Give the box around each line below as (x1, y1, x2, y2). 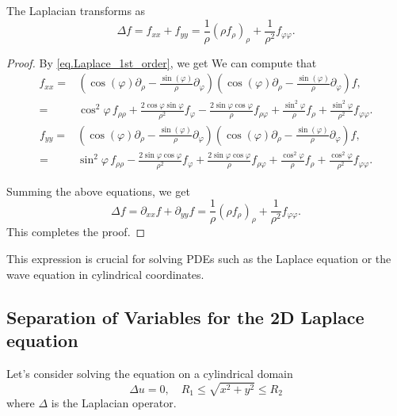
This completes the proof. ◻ (6, 223, 146, 240)
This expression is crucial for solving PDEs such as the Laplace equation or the (6, 250, 391, 267)
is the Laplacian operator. (51, 395, 177, 411)
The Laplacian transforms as (6, 2, 146, 18)
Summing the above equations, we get (6, 182, 190, 199)
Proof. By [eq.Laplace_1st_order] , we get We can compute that (6, 54, 317, 71)
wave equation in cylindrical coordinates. (6, 265, 204, 282)
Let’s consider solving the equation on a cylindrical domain (6, 364, 293, 381)
